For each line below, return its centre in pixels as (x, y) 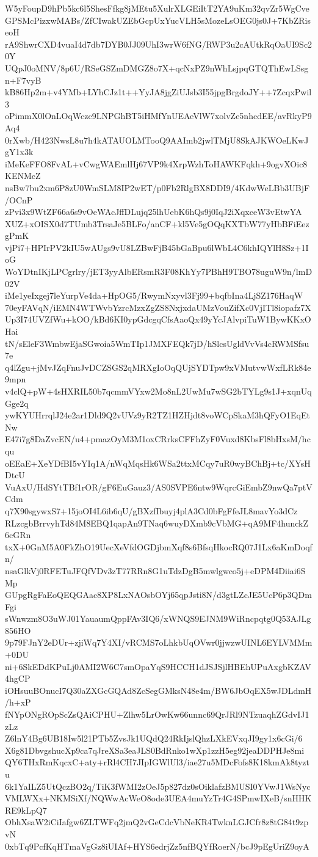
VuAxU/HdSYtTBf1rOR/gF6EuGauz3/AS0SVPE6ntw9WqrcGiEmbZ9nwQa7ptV (159, 487)
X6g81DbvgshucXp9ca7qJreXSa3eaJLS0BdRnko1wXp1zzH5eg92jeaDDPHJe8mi (155, 750)
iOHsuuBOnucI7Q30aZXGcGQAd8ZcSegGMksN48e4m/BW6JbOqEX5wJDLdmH (158, 690)
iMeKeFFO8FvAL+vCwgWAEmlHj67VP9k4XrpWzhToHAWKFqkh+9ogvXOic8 (156, 163)
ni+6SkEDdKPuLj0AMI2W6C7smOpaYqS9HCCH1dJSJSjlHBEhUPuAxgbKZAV (158, 666)
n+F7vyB (23, 80)
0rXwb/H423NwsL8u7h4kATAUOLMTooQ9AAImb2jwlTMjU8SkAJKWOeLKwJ (157, 140)
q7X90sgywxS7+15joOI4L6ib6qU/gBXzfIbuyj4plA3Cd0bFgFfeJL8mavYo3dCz (151, 510)
